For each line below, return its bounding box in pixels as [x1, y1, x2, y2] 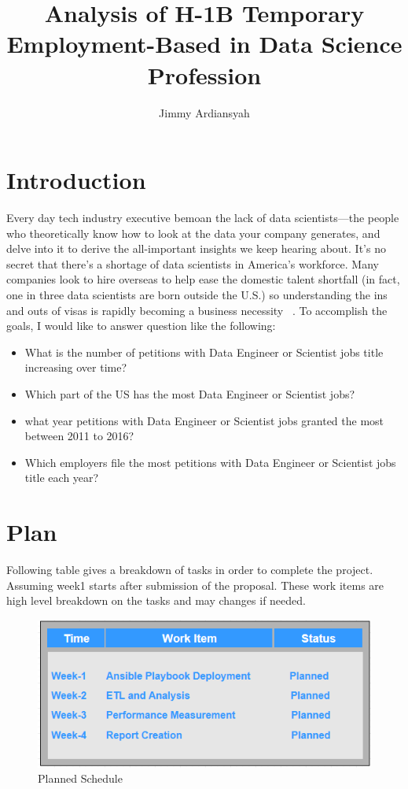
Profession [147, 58, 262, 91]
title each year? [24, 469, 99, 486]
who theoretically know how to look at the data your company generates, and [6, 224, 380, 241]
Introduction [6, 164, 146, 196]
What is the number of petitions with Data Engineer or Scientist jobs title [24, 343, 384, 360]
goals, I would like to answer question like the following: [6, 317, 276, 334]
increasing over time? [24, 359, 127, 376]
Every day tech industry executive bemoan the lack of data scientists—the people [6, 209, 399, 226]
